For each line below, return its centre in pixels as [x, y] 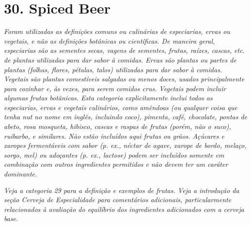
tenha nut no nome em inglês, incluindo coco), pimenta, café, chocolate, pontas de [126, 117]
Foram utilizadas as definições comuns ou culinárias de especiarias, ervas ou [117, 31]
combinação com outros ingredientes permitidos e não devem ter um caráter [116, 164]
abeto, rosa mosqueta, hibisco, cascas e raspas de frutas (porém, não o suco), [118, 126]
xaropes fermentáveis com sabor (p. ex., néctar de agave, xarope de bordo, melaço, [125, 145]
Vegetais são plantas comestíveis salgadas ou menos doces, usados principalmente [124, 79]
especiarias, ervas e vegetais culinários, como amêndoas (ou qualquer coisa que [121, 107]
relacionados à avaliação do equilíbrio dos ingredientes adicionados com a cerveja [124, 209]
